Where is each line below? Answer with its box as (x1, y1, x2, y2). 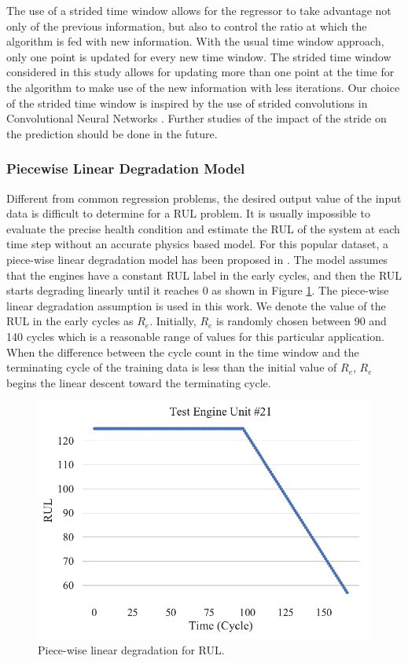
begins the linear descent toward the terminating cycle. (6, 374, 271, 390)
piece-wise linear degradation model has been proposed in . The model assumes (6, 251, 388, 267)
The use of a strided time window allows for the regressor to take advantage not (6, 2, 391, 18)
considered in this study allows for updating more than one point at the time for (6, 64, 395, 80)
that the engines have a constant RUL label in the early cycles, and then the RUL (6, 266, 402, 283)
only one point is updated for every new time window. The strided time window (6, 48, 391, 64)
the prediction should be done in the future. (6, 125, 218, 141)
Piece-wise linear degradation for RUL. (38, 641, 225, 658)
